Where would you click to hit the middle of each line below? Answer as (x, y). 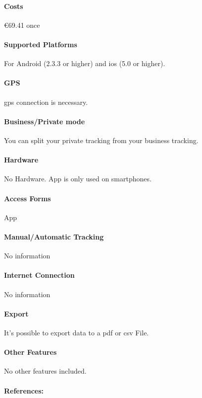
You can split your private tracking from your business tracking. (101, 140)
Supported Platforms (41, 44)
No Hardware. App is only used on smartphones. (78, 179)
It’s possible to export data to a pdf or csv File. (76, 332)
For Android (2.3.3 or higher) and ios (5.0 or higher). (85, 63)
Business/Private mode (45, 121)
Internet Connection (39, 275)
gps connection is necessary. (46, 102)
